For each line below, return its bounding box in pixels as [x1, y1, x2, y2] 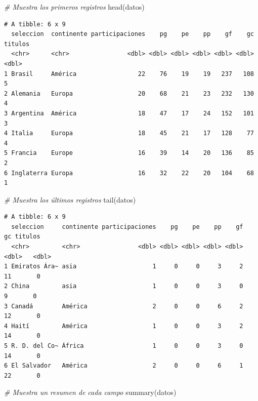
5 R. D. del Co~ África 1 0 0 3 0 [4, 342, 243, 349]
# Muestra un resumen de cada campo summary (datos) [4, 387, 177, 397]
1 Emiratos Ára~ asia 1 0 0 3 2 [4, 263, 243, 270]
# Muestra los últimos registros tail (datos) [4, 194, 136, 205]
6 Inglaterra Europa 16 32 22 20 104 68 [4, 169, 254, 177]
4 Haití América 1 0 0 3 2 [4, 322, 243, 330]
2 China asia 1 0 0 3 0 [4, 283, 243, 290]
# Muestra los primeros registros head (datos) [4, 2, 145, 12]
